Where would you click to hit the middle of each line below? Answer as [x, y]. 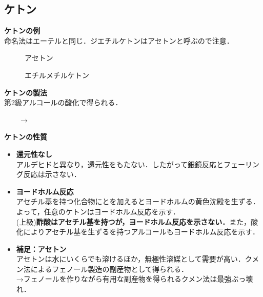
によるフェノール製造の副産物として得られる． [109, 269]
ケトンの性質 [26, 137]
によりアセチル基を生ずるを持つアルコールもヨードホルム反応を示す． [141, 232]
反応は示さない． [52, 174]
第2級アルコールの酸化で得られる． [63, 102]
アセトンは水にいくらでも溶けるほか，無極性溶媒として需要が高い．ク [134, 259]
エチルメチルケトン [57, 75]
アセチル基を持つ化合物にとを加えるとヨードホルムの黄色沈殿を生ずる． [138, 201]
